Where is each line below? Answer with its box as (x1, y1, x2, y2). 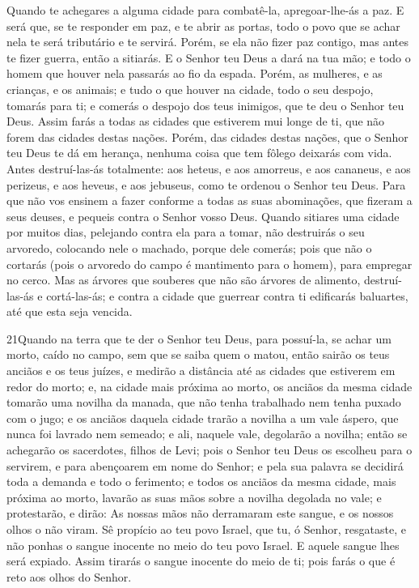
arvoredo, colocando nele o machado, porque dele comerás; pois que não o (6, 239, 372, 256)
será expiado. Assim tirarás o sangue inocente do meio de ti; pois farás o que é (6, 552, 396, 569)
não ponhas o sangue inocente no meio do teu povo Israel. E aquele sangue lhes (6, 536, 400, 553)
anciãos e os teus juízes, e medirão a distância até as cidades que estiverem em (6, 362, 396, 379)
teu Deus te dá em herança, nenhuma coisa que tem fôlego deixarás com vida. (6, 144, 392, 161)
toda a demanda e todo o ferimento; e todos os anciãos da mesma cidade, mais (6, 473, 396, 490)
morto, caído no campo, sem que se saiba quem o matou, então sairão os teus (6, 346, 390, 363)
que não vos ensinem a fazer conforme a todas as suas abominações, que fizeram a (6, 192, 413, 209)
